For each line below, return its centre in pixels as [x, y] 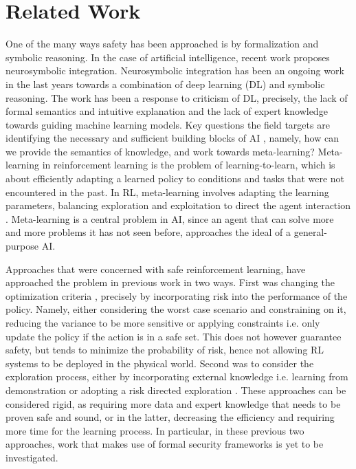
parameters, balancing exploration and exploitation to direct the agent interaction [178, 205]
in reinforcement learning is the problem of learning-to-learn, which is [189, 165]
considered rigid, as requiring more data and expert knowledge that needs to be [173, 403]
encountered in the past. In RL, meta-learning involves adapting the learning [167, 192]
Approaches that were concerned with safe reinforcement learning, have [156, 269]
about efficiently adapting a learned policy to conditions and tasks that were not [175, 178]
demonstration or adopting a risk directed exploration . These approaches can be [176, 390]
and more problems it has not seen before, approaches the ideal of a [148, 232]
